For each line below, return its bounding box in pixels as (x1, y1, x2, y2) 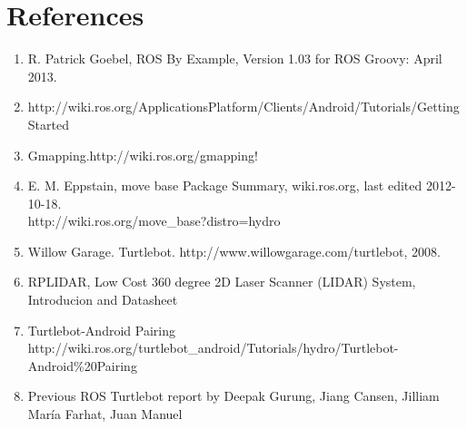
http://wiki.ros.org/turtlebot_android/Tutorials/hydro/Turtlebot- (27, 338, 399, 357)
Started (27, 114, 69, 133)
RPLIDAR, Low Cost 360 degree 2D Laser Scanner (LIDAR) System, (27, 272, 416, 291)
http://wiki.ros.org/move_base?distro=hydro (27, 211, 281, 230)
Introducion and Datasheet (27, 290, 178, 309)
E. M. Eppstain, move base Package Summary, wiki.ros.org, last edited (27, 176, 422, 195)
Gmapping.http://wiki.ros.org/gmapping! (27, 145, 258, 164)
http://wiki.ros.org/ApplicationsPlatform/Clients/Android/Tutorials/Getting (27, 97, 460, 116)
